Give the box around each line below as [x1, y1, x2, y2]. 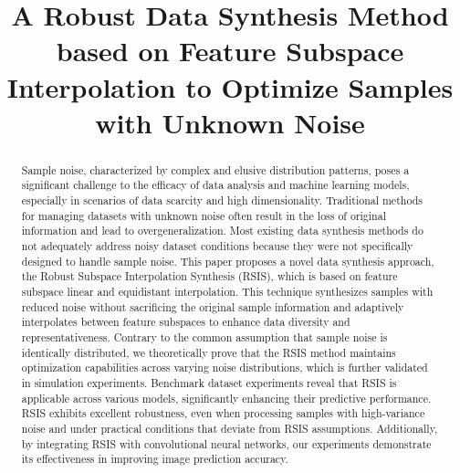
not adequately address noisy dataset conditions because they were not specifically [21, 238, 413, 254]
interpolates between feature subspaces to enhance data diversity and [21, 314, 350, 330]
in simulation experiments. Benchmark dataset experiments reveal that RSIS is [21, 374, 397, 390]
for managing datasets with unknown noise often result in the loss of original [21, 207, 386, 223]
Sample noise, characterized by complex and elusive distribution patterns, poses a [21, 162, 410, 177]
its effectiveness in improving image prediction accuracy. [21, 451, 288, 467]
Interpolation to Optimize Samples [6, 68, 454, 105]
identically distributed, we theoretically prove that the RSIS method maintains [21, 344, 396, 360]
